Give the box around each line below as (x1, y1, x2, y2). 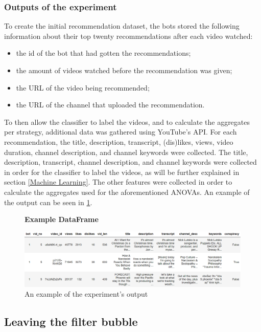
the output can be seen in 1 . (4, 196, 92, 207)
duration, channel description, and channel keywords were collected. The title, (4, 146, 248, 157)
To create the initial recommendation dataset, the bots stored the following (4, 20, 240, 31)
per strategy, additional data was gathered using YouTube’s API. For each (4, 126, 237, 137)
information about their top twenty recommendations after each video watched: (4, 30, 253, 41)
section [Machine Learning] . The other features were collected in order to (4, 176, 232, 187)
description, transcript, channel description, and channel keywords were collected (4, 157, 257, 167)
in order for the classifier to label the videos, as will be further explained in (4, 166, 240, 177)
